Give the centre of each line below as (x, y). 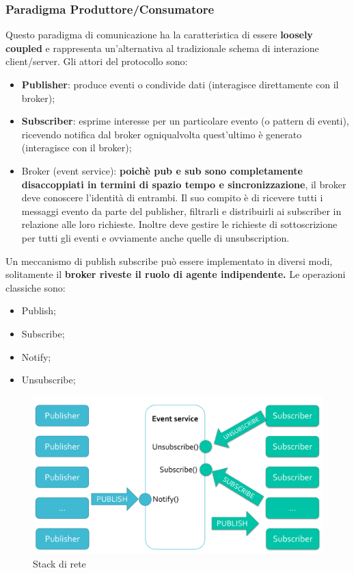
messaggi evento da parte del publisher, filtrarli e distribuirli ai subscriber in (181, 211)
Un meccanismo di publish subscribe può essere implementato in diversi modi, (169, 260)
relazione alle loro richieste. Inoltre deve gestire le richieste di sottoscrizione (179, 224)
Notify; (36, 356)
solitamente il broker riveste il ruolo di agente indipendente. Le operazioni (176, 274)
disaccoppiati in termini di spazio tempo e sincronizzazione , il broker (184, 184)
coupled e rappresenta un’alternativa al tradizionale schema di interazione (162, 48)
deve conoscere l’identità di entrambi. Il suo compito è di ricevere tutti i (172, 198)
